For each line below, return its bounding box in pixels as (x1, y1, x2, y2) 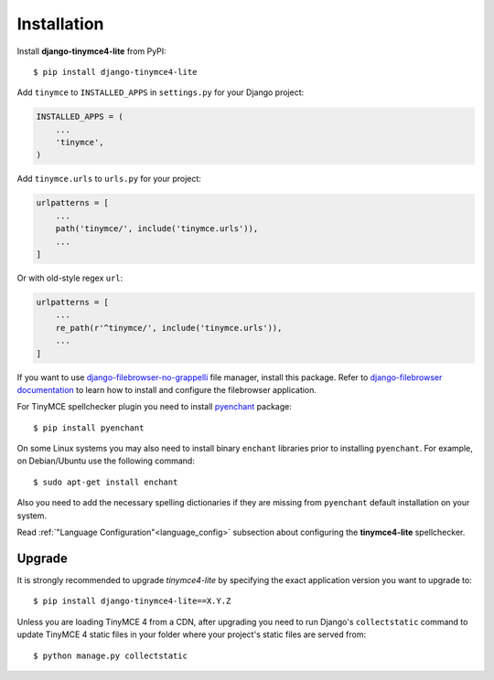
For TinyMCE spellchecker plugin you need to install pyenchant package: (16, 401, 293, 412)
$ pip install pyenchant (33, 422, 145, 433)
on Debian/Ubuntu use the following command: (16, 455, 196, 466)
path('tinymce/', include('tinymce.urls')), (55, 224, 259, 234)
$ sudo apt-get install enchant (33, 476, 178, 487)
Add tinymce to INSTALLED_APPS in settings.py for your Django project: (16, 87, 305, 98)
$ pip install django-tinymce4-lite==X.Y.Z (33, 596, 231, 607)
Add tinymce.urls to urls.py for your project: (16, 174, 201, 185)
